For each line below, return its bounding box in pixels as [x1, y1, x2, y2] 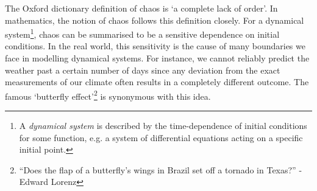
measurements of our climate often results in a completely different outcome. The [5, 75, 309, 88]
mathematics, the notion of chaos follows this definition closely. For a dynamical [5, 13, 304, 26]
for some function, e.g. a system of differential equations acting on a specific [19, 131, 303, 144]
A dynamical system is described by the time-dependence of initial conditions [19, 119, 307, 132]
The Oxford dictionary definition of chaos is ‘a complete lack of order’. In [5, 2, 278, 14]
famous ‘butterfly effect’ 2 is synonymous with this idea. [5, 88, 211, 102]
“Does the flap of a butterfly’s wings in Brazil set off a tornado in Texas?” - [19, 163, 302, 176]
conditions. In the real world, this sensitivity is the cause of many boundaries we [5, 40, 305, 52]
